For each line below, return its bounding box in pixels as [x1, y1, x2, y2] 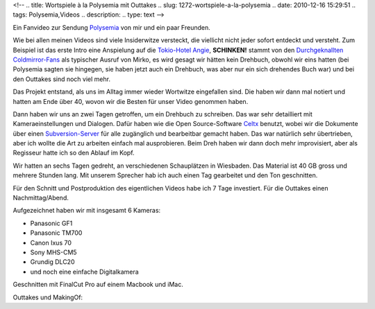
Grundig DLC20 [30, 258, 75, 266]
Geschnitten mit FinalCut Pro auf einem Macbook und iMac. [12, 281, 183, 289]
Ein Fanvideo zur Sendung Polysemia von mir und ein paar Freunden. [12, 23, 211, 31]
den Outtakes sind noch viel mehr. [12, 75, 111, 83]
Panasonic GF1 [30, 219, 73, 227]
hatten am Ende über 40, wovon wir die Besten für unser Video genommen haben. [12, 97, 249, 105]
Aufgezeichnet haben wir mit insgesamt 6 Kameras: [12, 206, 161, 215]
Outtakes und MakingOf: [12, 293, 83, 301]
